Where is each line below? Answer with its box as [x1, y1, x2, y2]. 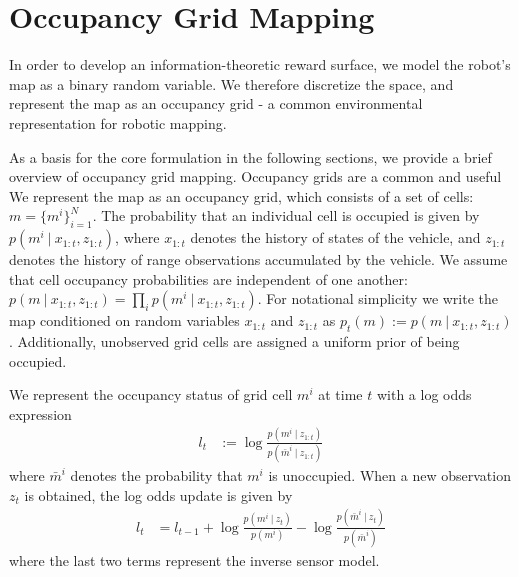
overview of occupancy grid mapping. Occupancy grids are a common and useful [9, 166, 502, 187]
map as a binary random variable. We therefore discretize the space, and [9, 73, 454, 94]
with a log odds [376, 384, 472, 405]
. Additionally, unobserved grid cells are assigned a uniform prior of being [9, 331, 460, 352]
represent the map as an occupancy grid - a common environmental [9, 93, 423, 114]
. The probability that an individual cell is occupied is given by [92, 205, 480, 226]
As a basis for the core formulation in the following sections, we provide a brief [9, 146, 492, 167]
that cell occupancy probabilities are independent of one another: [9, 268, 408, 289]
